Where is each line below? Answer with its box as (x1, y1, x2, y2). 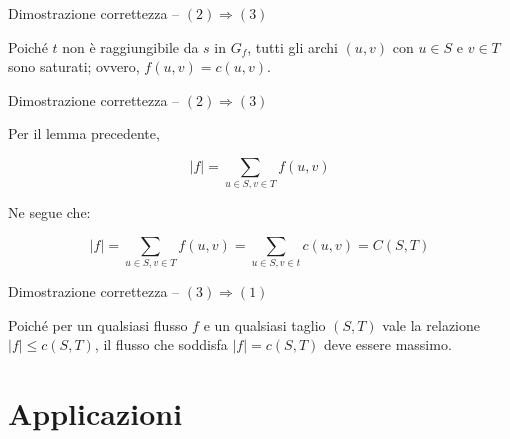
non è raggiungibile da (62, 36, 199, 57)
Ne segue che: (8, 202, 91, 223)
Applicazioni (8, 393, 183, 434)
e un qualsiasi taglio (203, 314, 326, 335)
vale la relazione (382, 314, 480, 335)
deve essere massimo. (323, 334, 452, 355)
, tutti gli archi (247, 36, 338, 57)
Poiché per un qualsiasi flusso (8, 314, 188, 335)
